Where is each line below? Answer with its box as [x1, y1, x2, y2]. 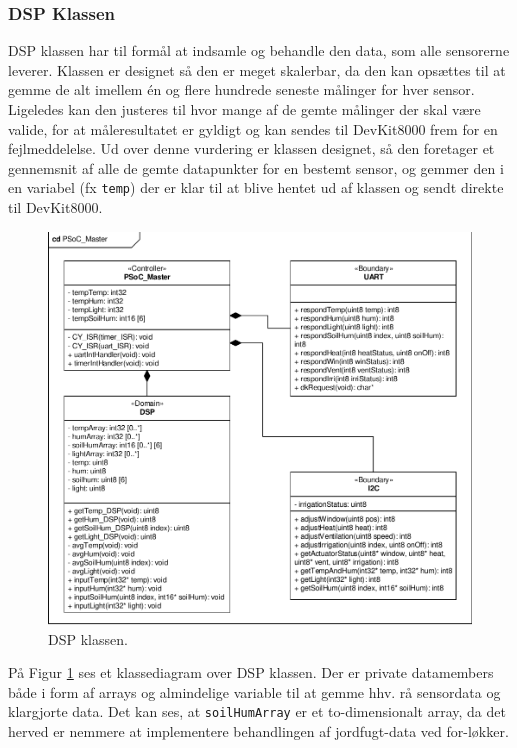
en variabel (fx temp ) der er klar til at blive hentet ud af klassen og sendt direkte [8, 177, 504, 198]
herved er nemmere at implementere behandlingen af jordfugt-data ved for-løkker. [8, 721, 509, 741]
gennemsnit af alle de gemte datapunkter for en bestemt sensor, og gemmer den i [8, 157, 504, 178]
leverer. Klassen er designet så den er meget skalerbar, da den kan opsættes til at [8, 59, 506, 80]
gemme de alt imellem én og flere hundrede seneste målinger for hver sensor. [8, 79, 475, 100]
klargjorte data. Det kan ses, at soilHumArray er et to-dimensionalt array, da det [8, 701, 506, 722]
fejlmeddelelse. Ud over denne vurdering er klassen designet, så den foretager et [8, 138, 495, 159]
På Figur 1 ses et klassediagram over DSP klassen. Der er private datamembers [8, 662, 494, 683]
